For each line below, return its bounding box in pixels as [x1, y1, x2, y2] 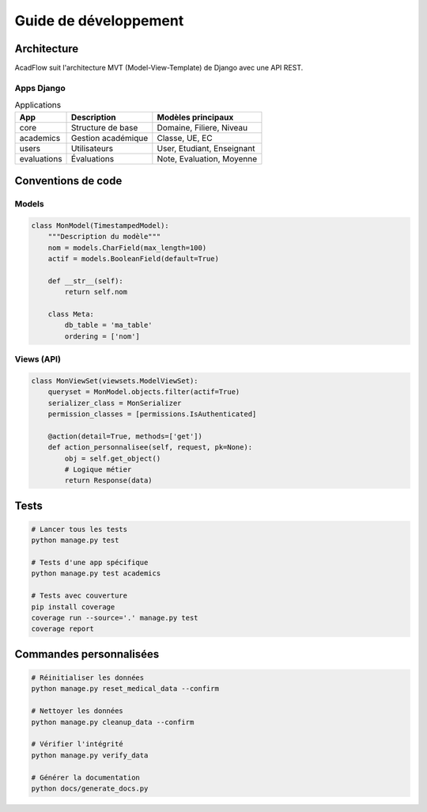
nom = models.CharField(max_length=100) [47, 243, 207, 252]
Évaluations [71, 153, 115, 164]
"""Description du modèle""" [47, 232, 161, 241]
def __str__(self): [47, 276, 124, 285]
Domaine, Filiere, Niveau [157, 122, 248, 133]
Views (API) [14, 354, 61, 365]
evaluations [19, 153, 62, 164]
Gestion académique [71, 132, 149, 143]
